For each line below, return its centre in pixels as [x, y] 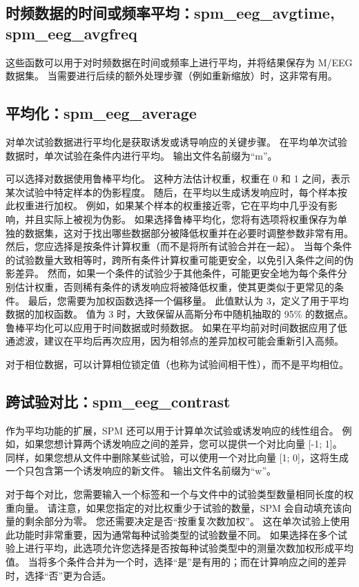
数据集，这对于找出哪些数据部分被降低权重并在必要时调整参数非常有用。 [189, 232]
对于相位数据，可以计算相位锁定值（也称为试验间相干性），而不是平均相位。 [177, 364]
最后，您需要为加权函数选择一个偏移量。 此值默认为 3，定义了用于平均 [188, 300]
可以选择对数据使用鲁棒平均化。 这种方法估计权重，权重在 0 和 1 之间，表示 [178, 179]
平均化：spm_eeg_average [101, 113]
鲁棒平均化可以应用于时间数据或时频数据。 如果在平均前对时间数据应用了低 [176, 327]
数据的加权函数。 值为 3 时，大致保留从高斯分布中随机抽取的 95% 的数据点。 [179, 314]
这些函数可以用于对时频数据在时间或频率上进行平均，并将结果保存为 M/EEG [179, 62]
